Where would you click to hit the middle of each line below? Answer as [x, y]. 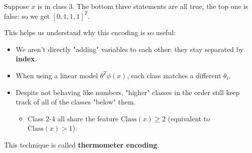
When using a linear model [57, 75]
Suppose [17, 6]
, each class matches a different [174, 75]
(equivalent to [189, 118]
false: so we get [27, 16]
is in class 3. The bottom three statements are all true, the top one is [143, 6]
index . [26, 59]
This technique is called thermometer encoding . [82, 144]
